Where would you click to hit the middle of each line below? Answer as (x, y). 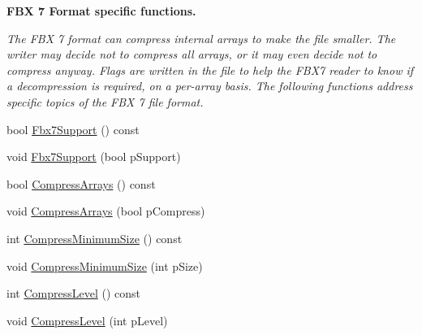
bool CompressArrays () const (81, 183)
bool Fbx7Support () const (73, 129)
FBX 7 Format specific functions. (101, 11)
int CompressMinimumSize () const (95, 238)
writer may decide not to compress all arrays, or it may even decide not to (192, 54)
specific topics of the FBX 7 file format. (105, 101)
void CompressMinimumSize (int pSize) (105, 265)
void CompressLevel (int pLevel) (87, 320)
